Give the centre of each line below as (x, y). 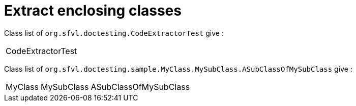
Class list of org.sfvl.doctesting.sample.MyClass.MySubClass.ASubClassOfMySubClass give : (178, 69)
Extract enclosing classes (93, 11)
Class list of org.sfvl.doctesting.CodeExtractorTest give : (114, 33)
